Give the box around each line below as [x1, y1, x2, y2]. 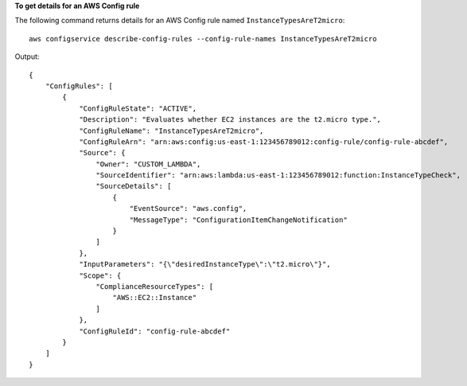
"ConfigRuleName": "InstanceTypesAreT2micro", [79, 126, 264, 135]
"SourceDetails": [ [95, 181, 172, 191]
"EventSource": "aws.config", [129, 204, 247, 213]
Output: [14, 52, 40, 61]
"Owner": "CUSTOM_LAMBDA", [95, 159, 201, 169]
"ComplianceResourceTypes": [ [95, 282, 214, 290]
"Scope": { [79, 271, 122, 280]
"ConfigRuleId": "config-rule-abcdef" [79, 326, 231, 336]
